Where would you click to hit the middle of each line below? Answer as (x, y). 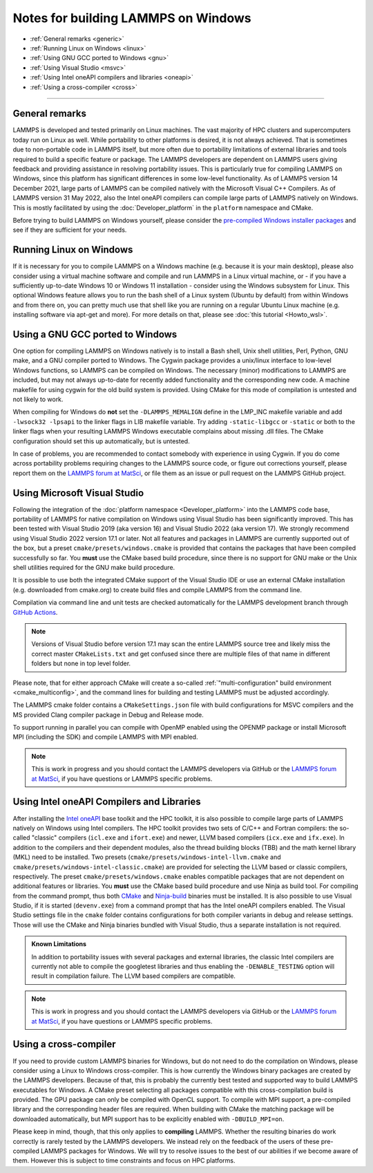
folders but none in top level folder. (81, 663)
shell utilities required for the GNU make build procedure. (94, 568)
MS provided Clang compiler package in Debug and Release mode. (108, 714)
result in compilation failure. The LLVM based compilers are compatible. (134, 976)
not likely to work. (38, 399)
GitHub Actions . (35, 612)
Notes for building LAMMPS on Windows (132, 18)
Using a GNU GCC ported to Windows (95, 334)
